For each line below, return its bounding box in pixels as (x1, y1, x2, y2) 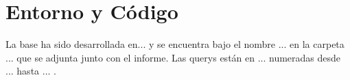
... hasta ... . (5, 64, 56, 78)
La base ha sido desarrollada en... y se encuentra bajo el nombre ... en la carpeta (5, 37, 345, 51)
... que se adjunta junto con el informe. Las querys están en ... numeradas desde (5, 50, 341, 64)
